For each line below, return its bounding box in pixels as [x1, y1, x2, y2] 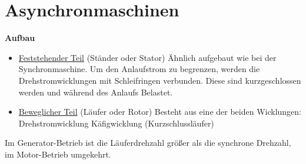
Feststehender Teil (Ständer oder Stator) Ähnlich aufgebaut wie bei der [18, 51, 277, 63]
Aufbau [5, 32, 35, 44]
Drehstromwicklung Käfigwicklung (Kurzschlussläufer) [18, 117, 214, 129]
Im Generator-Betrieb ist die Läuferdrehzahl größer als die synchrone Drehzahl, [5, 136, 291, 149]
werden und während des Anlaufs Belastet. [18, 86, 173, 98]
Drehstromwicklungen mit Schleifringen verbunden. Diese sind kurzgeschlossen [18, 74, 301, 86]
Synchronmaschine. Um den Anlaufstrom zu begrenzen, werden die [18, 63, 260, 75]
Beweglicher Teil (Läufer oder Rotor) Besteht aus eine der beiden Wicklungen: [18, 105, 302, 118]
